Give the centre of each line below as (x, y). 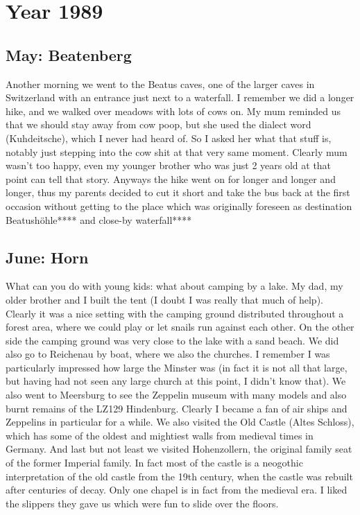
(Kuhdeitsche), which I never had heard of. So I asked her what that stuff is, (169, 138)
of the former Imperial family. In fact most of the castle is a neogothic (154, 463)
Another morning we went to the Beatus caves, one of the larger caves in (160, 84)
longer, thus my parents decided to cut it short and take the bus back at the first (178, 192)
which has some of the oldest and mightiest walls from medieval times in (160, 435)
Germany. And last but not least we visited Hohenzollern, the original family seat (179, 449)
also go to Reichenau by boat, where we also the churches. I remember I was (168, 354)
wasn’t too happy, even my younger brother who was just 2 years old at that (169, 165)
